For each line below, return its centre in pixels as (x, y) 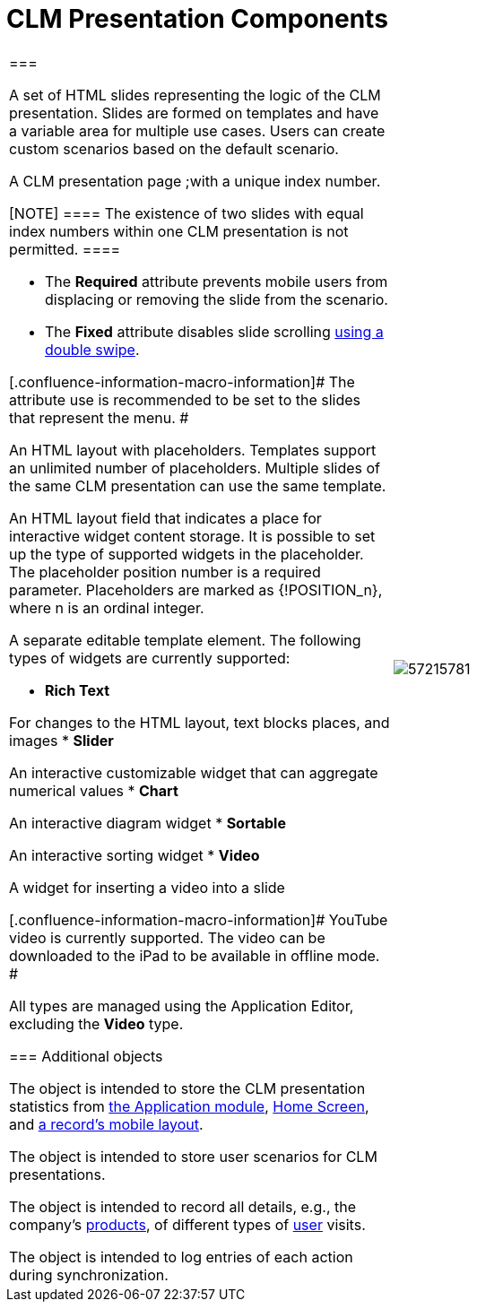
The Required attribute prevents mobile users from (217, 281)
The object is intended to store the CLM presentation (187, 1088)
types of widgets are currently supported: (150, 658)
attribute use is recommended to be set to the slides (185, 399)
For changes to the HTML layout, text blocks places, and (199, 722)
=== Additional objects (86, 1056)
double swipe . (92, 349)
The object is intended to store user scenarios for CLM (193, 1156)
